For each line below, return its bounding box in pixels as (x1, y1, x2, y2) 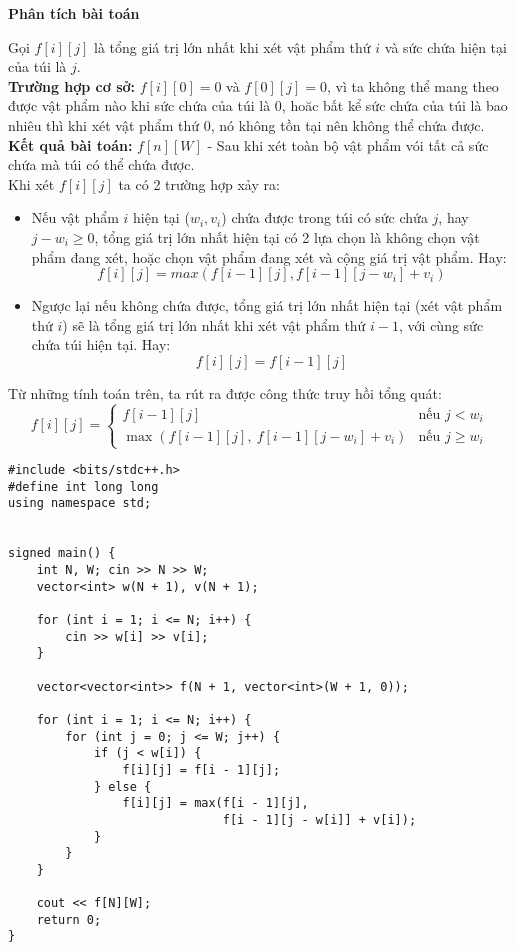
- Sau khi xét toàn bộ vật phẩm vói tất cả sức (207, 134, 489, 155)
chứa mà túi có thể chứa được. (8, 154, 195, 175)
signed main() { (8, 546, 116, 561)
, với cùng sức (399, 314, 484, 335)
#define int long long (8, 479, 159, 494)
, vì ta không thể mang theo (326, 75, 499, 96)
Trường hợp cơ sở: (8, 75, 136, 96)
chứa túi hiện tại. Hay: (31, 334, 171, 355)
